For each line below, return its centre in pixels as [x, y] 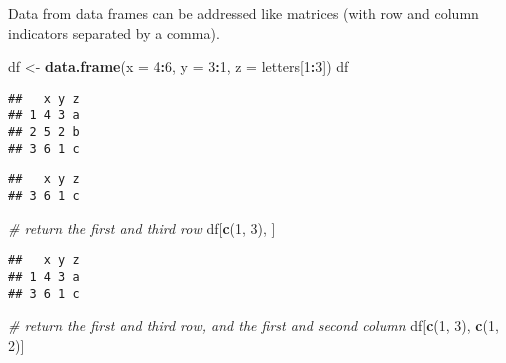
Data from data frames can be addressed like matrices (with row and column [243, 13]
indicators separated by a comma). [114, 32]
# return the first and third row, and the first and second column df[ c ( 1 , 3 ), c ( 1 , [253, 325]
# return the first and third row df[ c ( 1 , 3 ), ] [142, 227]
